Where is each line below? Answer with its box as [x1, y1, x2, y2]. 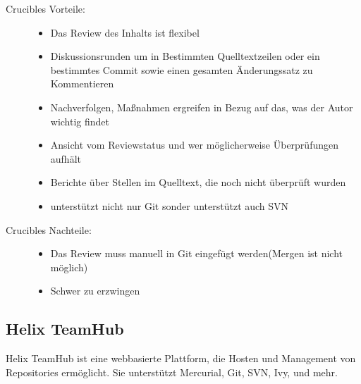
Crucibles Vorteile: [6, 1, 85, 16]
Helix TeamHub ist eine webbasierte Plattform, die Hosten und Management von [6, 351, 356, 366]
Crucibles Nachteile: [6, 222, 92, 237]
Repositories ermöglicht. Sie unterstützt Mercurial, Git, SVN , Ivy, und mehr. [6, 364, 338, 379]
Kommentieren [50, 76, 114, 91]
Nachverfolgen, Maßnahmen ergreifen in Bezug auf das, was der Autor [50, 99, 353, 114]
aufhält [50, 151, 81, 166]
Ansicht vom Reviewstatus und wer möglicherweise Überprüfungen [50, 137, 338, 152]
